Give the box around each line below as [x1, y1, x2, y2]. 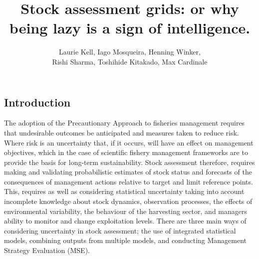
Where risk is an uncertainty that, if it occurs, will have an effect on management [4, 137, 254, 147]
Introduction [4, 94, 71, 109]
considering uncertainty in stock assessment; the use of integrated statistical [4, 225, 236, 235]
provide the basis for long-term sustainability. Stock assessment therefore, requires [4, 156, 255, 167]
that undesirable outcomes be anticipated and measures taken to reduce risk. [4, 127, 239, 137]
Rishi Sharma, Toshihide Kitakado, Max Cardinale [52, 56, 208, 66]
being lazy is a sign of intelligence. [9, 17, 251, 38]
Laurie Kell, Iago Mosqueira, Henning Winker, [59, 46, 201, 57]
